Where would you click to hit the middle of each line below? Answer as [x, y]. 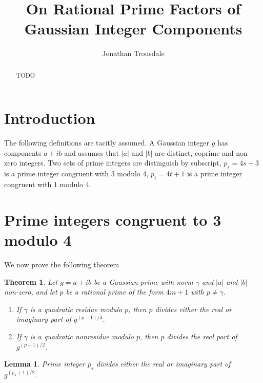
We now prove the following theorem [62, 264]
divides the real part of [202, 336]
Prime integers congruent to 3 [113, 219]
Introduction [50, 118]
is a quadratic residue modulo [76, 309]
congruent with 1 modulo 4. [48, 184]
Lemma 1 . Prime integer [45, 364]
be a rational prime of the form [115, 292]
